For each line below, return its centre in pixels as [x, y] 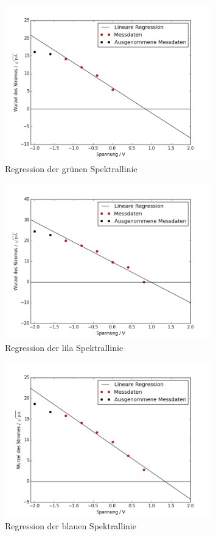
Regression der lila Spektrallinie [64, 347]
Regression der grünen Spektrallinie [71, 168]
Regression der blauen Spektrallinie [71, 526]
